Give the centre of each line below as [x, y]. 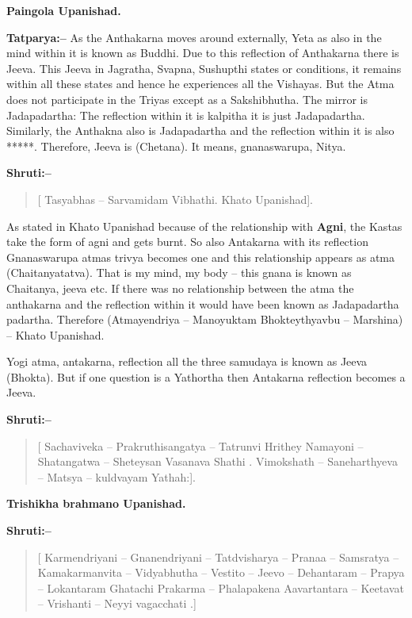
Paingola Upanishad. [64, 10]
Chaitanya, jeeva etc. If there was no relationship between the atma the [180, 288]
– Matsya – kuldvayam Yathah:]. [117, 476]
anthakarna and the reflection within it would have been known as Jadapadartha [203, 303]
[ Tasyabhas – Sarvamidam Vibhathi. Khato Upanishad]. [175, 199]
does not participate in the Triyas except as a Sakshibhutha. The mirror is [187, 99]
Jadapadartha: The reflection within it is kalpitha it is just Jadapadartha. [186, 115]
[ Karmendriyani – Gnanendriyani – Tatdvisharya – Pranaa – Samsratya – [218, 557]
